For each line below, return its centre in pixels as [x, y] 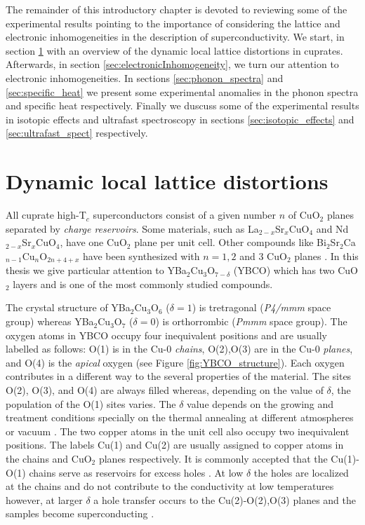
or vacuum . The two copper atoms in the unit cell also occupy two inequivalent [178, 431]
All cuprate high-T [46, 215]
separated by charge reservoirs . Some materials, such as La [132, 228]
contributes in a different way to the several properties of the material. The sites [179, 376]
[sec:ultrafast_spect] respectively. [77, 133]
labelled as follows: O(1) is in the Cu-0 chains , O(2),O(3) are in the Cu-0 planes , [179, 349]
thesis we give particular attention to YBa [96, 270]
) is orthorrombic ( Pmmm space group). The [251, 321]
